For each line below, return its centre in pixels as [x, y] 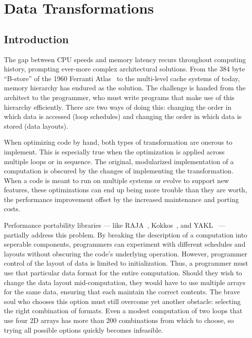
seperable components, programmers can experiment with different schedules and [125, 244]
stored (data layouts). [36, 126]
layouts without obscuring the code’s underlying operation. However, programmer [126, 253]
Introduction [36, 39]
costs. [12, 209]
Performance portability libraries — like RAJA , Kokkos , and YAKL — [115, 225]
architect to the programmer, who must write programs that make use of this [119, 97]
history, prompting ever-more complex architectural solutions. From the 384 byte [125, 69]
